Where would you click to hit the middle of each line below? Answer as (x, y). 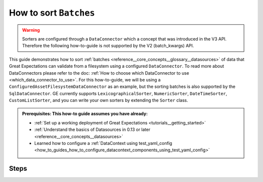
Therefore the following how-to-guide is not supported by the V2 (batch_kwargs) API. (108, 46)
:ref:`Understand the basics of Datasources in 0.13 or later (92, 130)
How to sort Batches (52, 13)
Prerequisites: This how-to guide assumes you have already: (85, 114)
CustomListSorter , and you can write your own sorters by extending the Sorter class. (99, 101)
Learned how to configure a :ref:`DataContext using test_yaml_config (103, 143)
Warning (31, 30)
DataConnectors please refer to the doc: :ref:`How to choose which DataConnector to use (99, 73)
